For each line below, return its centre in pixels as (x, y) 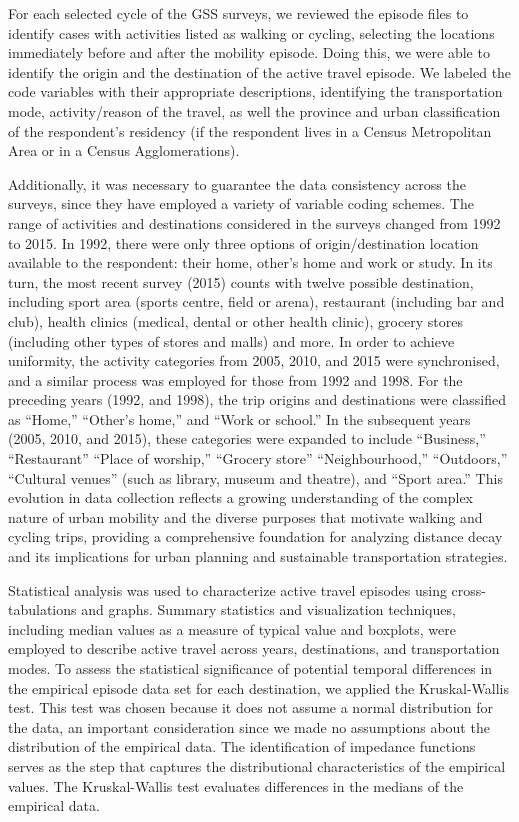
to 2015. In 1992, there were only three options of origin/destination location (243, 242)
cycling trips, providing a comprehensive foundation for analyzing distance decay (255, 536)
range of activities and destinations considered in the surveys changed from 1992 (254, 222)
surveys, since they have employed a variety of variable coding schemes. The (241, 203)
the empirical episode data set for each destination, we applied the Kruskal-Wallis (259, 687)
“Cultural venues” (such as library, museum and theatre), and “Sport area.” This (255, 477)
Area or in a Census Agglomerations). (124, 150)
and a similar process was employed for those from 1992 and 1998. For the (235, 379)
